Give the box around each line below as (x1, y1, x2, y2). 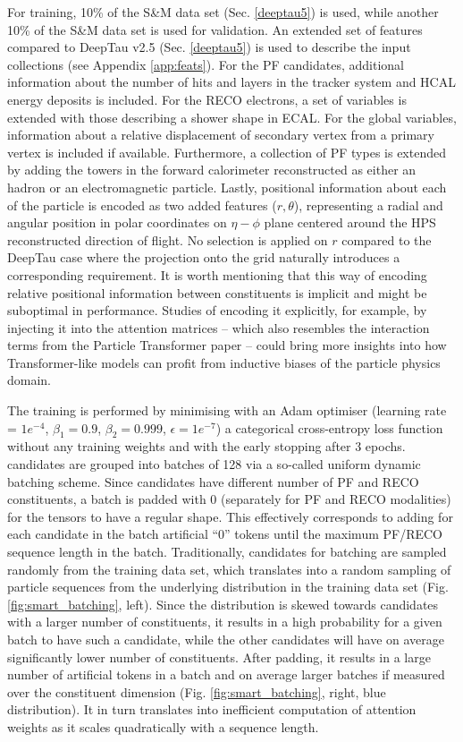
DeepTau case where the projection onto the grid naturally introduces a (7, 248, 400, 267)
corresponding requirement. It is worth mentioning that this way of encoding (7, 265, 427, 284)
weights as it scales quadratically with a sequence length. (7, 717, 319, 736)
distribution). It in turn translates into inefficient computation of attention (7, 700, 417, 719)
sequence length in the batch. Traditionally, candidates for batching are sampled (7, 542, 447, 561)
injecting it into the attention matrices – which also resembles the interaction (7, 318, 430, 337)
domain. (7, 371, 52, 389)
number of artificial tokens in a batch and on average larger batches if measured (7, 665, 445, 684)
